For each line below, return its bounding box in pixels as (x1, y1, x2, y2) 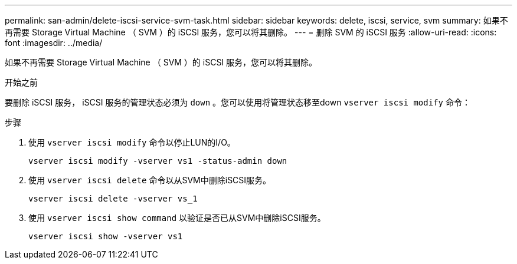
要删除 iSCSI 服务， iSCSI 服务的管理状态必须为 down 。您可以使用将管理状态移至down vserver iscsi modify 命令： (5, 97, 470, 107)
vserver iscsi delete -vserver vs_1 (28, 194, 198, 203)
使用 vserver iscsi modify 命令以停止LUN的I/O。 (28, 137, 235, 147)
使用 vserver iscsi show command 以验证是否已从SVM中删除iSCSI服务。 (28, 213, 326, 223)
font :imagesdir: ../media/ (5, 38, 103, 48)
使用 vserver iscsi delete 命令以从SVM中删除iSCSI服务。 (28, 175, 271, 185)
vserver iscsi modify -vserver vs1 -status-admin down (28, 156, 287, 166)
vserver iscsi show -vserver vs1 (28, 232, 183, 241)
